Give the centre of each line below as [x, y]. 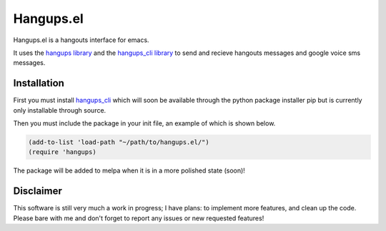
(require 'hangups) [62, 152]
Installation [39, 83]
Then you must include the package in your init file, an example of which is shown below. [144, 123]
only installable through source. [60, 110]
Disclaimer [38, 191]
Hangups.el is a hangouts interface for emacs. [81, 40]
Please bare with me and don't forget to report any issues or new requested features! [139, 218]
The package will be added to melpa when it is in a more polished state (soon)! [129, 170]
